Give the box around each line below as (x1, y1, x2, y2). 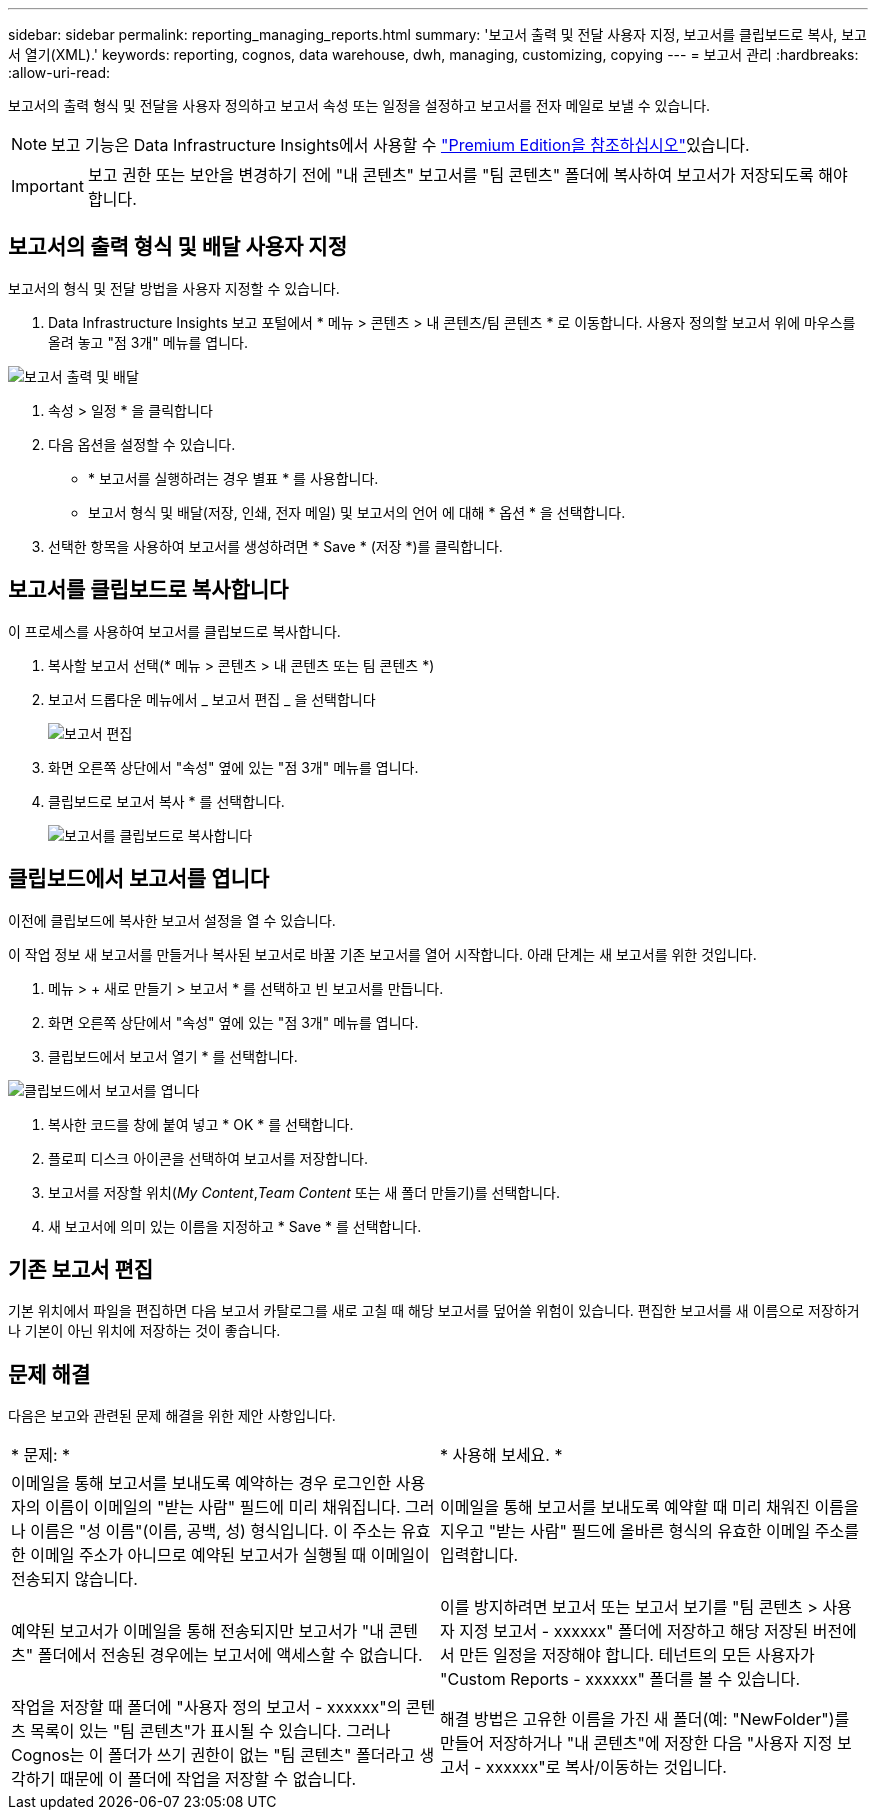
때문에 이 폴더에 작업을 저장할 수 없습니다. (59, 1769, 357, 1790)
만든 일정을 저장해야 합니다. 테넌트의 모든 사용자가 (459, 1645, 815, 1666)
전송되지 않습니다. (11, 1569, 138, 1590)
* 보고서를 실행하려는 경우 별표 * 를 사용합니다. (88, 469, 379, 487)
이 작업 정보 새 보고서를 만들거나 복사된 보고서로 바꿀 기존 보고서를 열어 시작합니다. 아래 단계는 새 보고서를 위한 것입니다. (8, 945, 757, 963)
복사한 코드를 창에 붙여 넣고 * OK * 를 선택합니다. (48, 1115, 354, 1133)
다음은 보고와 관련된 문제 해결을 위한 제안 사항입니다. (8, 1407, 336, 1425)
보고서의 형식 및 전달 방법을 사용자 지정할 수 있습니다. (8, 279, 340, 297)
